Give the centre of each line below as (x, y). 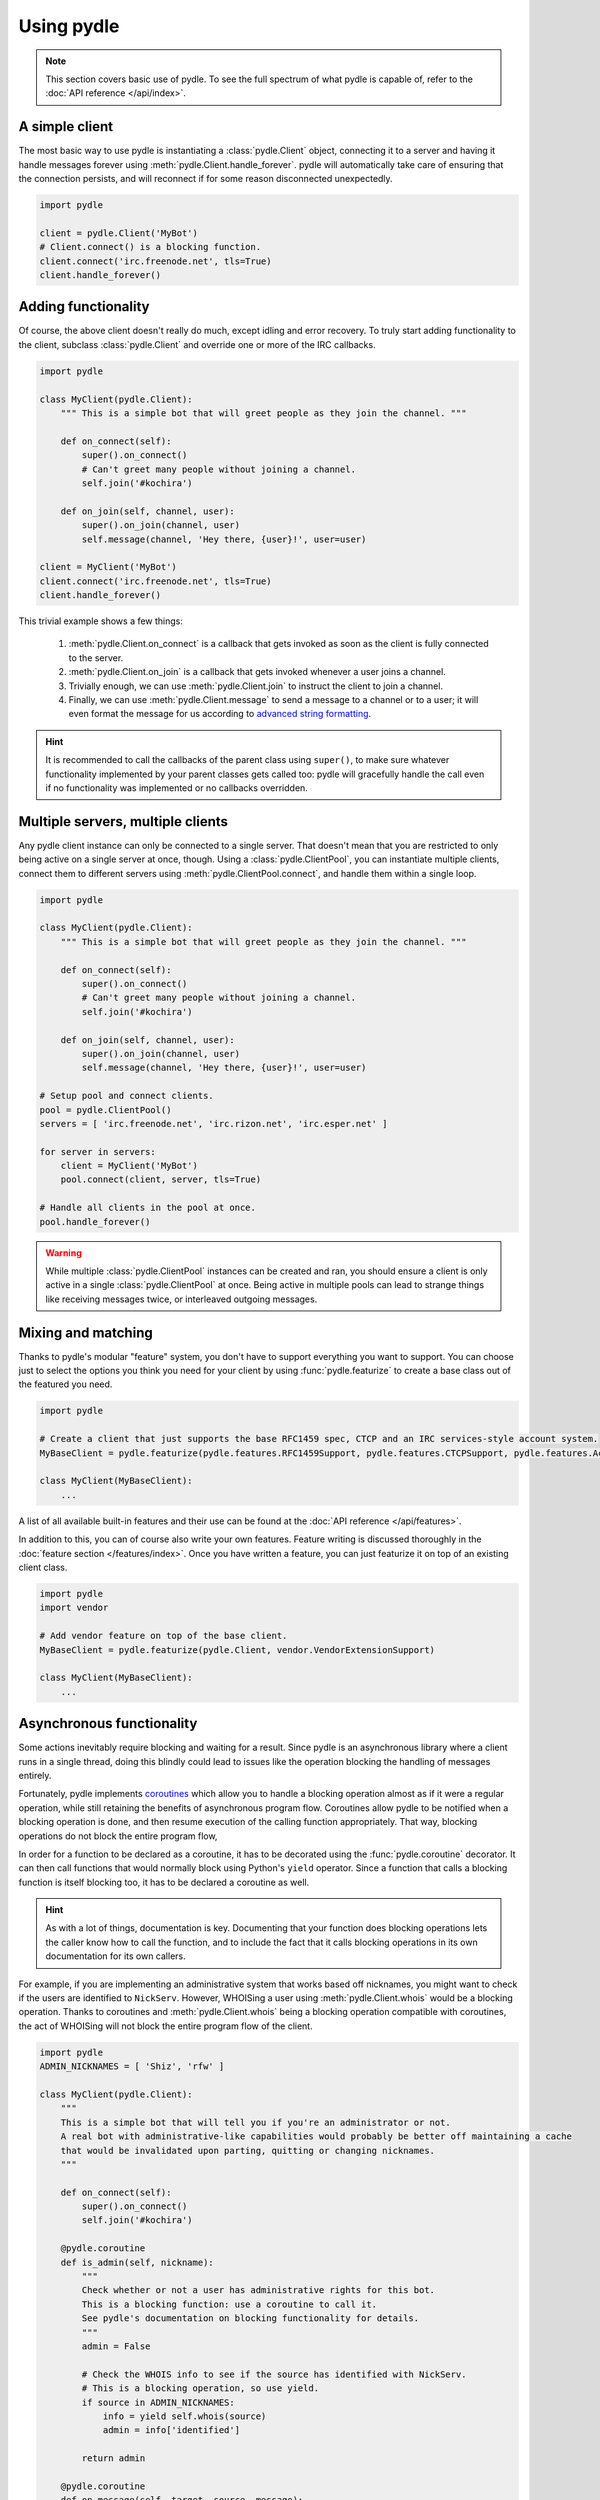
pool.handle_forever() (95, 1221)
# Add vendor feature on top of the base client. (163, 1636)
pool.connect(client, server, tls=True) (161, 1179)
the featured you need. (65, 1384)
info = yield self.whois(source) (184, 2416)
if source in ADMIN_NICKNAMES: (158, 2402)
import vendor (74, 1608)
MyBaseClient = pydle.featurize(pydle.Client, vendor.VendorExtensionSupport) (237, 1649)
